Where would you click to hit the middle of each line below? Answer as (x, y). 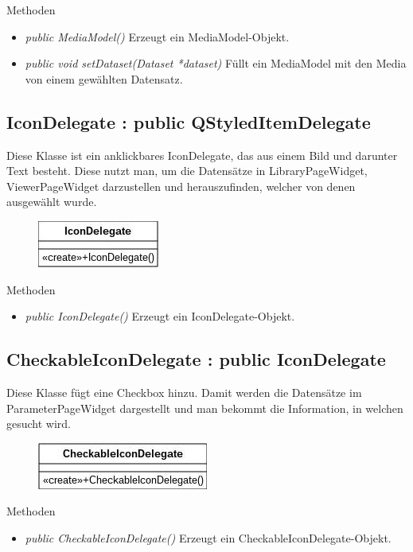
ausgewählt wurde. (52, 202)
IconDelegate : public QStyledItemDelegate (189, 121)
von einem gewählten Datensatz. (104, 78)
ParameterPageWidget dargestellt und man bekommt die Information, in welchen (205, 408)
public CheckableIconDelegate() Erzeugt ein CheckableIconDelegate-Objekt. (208, 537)
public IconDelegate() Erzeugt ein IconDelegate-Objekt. (160, 316)
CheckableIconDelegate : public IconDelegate (196, 359)
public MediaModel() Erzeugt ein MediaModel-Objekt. (157, 36)
